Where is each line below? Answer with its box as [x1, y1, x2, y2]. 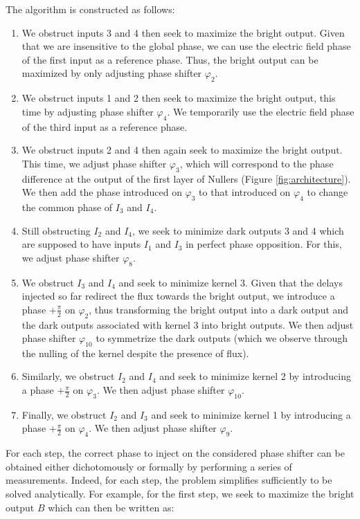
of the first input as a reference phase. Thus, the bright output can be [21, 52, 318, 66]
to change [307, 185, 348, 199]
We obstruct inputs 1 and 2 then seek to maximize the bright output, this [21, 91, 336, 105]
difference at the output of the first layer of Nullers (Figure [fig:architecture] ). [21, 171, 351, 185]
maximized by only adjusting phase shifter [21, 66, 202, 80]
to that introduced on [199, 185, 291, 199]
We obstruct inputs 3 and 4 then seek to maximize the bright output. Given [21, 25, 345, 39]
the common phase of [21, 199, 113, 214]
